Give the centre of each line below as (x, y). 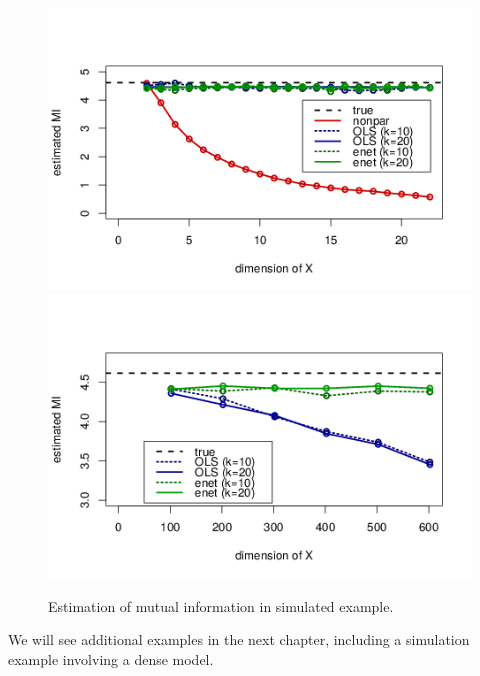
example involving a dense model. (111, 658)
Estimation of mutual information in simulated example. (221, 605)
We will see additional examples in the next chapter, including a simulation (239, 639)
